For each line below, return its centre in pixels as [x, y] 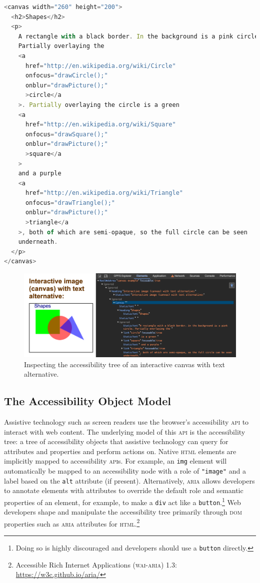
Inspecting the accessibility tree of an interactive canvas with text [125, 364]
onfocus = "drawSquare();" [66, 134]
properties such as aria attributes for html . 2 [72, 523]
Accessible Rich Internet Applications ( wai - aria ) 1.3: [96, 564]
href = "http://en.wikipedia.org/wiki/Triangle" [104, 193]
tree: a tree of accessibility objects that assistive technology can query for [116, 441]
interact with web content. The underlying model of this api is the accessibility [125, 431]
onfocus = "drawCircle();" [66, 76]
